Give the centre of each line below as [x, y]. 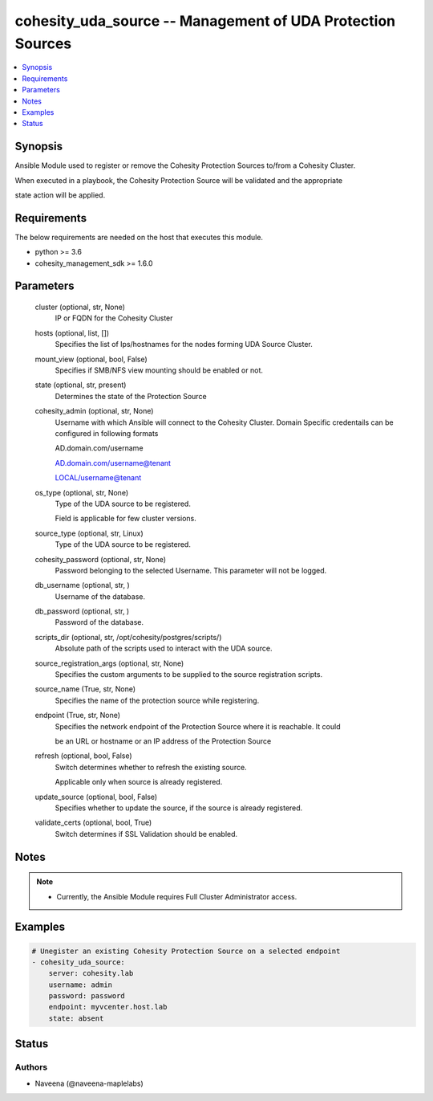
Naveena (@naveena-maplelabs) [89, 1083]
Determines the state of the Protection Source [131, 396]
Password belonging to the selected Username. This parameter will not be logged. [191, 570]
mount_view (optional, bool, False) [91, 359]
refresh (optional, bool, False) [83, 756]
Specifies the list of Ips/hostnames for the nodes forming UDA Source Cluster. [184, 345]
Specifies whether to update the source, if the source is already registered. [179, 808]
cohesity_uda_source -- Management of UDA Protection [205, 21]
